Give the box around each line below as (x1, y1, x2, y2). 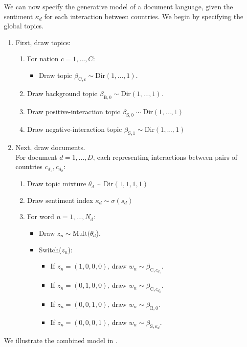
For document (15, 151, 57, 162)
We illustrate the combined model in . (4, 335, 117, 346)
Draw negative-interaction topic (27, 124, 122, 134)
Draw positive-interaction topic (27, 106, 120, 116)
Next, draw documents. (15, 142, 85, 152)
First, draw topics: (15, 37, 71, 47)
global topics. (4, 21, 44, 31)
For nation (27, 53, 59, 64)
